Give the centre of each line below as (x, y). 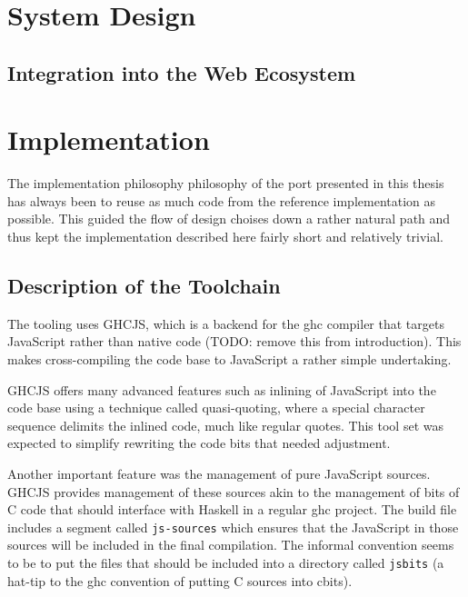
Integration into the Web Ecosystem (182, 72)
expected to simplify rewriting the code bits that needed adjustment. (199, 443)
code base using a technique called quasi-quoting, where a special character (216, 408)
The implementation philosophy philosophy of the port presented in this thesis (226, 183)
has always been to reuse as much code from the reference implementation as (222, 200)
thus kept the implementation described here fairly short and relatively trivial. (226, 237)
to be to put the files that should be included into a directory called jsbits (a (226, 563)
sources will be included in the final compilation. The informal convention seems (231, 545)
